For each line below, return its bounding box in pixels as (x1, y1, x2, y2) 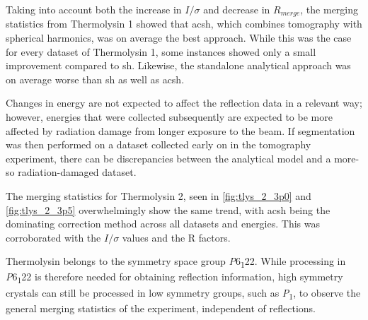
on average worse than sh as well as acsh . (6, 71, 185, 86)
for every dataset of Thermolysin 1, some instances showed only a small (6, 44, 316, 59)
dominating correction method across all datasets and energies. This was (6, 216, 320, 231)
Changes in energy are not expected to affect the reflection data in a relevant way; (6, 95, 362, 110)
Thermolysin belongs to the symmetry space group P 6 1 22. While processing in (6, 254, 346, 271)
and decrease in (203, 2, 270, 16)
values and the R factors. (122, 230, 231, 244)
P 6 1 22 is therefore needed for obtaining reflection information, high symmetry (6, 269, 343, 286)
